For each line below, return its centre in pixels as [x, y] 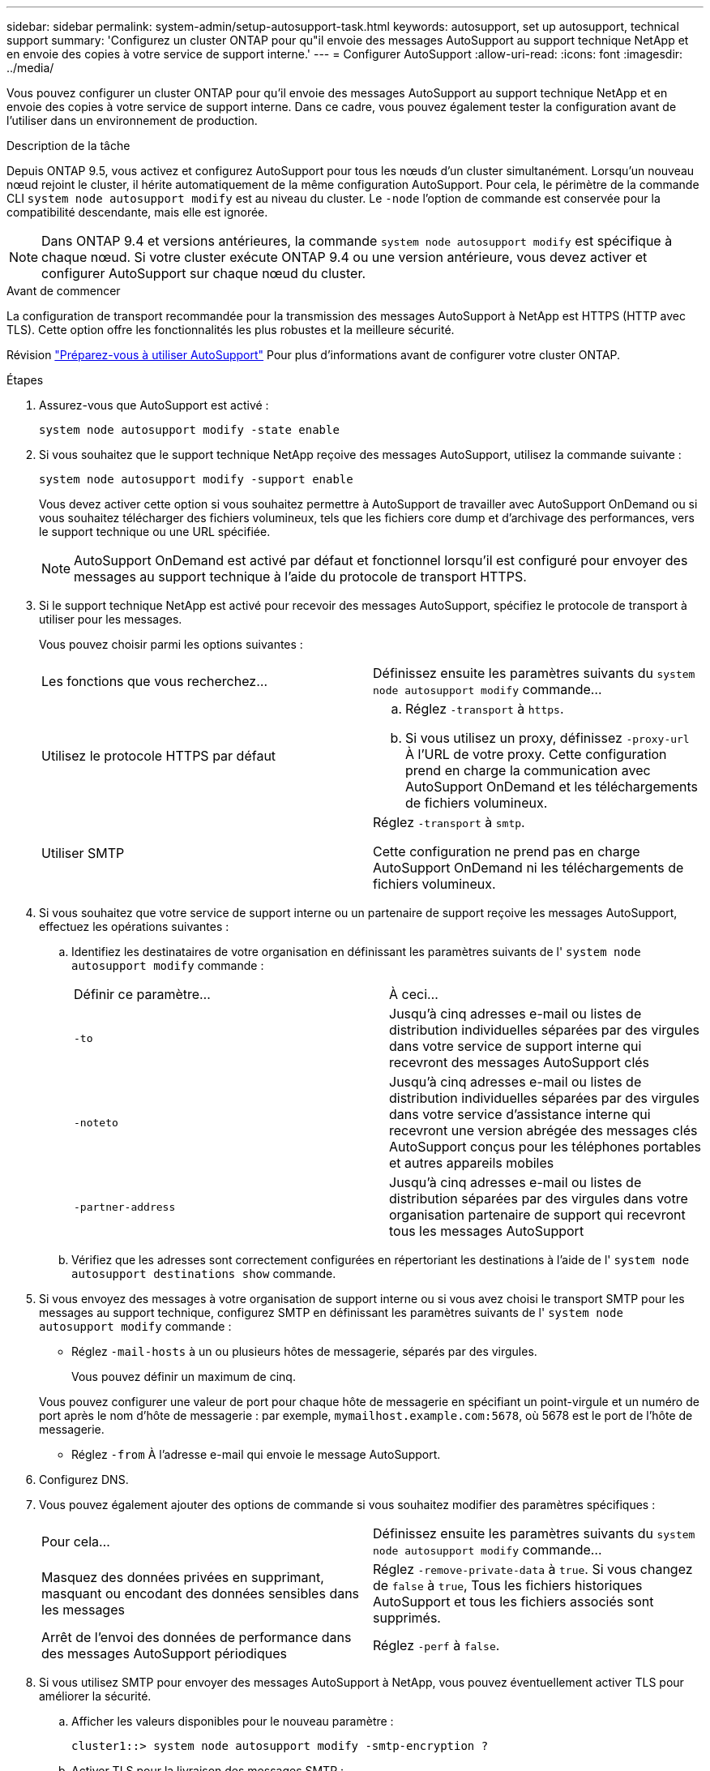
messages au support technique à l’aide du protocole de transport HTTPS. [300, 577]
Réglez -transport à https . [485, 709]
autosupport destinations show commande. [204, 1274]
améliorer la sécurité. [95, 1696]
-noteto [96, 1122]
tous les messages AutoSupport [487, 1231]
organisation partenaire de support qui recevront [537, 1215]
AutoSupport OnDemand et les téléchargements [552, 787]
